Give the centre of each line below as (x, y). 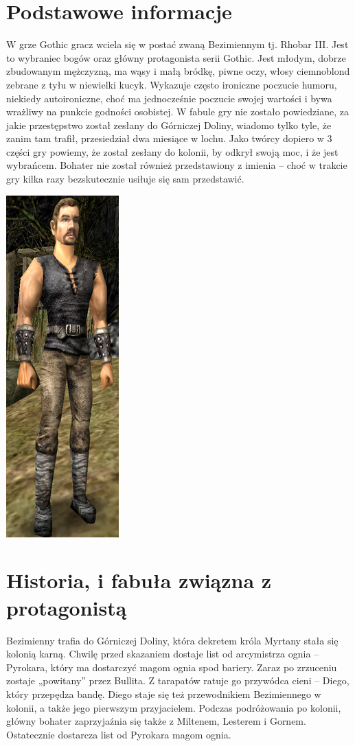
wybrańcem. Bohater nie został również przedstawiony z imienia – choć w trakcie (177, 165)
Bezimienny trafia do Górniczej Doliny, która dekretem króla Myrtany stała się (172, 640)
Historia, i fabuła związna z (139, 580)
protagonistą (67, 607)
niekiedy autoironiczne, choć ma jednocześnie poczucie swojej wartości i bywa (169, 98)
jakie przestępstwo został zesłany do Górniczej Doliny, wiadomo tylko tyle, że (169, 125)
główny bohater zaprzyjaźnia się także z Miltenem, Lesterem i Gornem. (156, 721)
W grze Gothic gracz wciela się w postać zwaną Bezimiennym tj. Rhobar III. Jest (177, 44)
